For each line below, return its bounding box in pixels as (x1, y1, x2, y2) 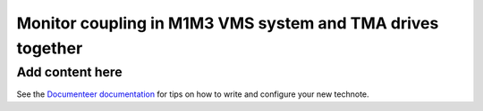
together (16, 38, 83, 58)
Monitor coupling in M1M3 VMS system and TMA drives (16, 13, 439, 33)
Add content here (16, 64, 123, 80)
